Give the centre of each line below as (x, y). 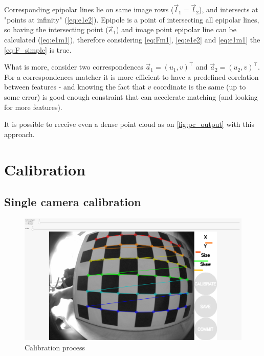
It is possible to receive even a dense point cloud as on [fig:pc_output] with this (129, 124)
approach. (19, 134)
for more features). (33, 107)
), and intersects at (229, 9)
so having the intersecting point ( (56, 29)
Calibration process (55, 347)
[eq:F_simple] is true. (38, 49)
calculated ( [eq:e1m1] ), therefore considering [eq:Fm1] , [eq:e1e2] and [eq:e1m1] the (132, 39)
